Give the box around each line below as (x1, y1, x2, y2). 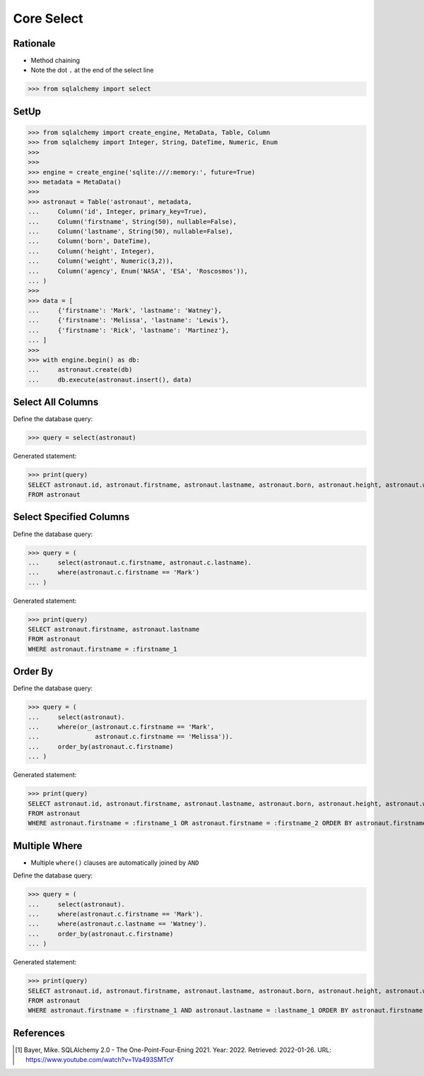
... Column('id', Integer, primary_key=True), (28, 208, 208, 215)
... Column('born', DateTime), (28, 237, 151, 245)
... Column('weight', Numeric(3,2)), (28, 257, 174, 265)
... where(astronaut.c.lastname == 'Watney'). (28, 920, 208, 928)
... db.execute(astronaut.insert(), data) (28, 375, 192, 384)
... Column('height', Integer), (28, 247, 155, 255)
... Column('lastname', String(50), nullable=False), (28, 227, 233, 235)
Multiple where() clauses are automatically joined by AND (30, 858, 199, 867)
